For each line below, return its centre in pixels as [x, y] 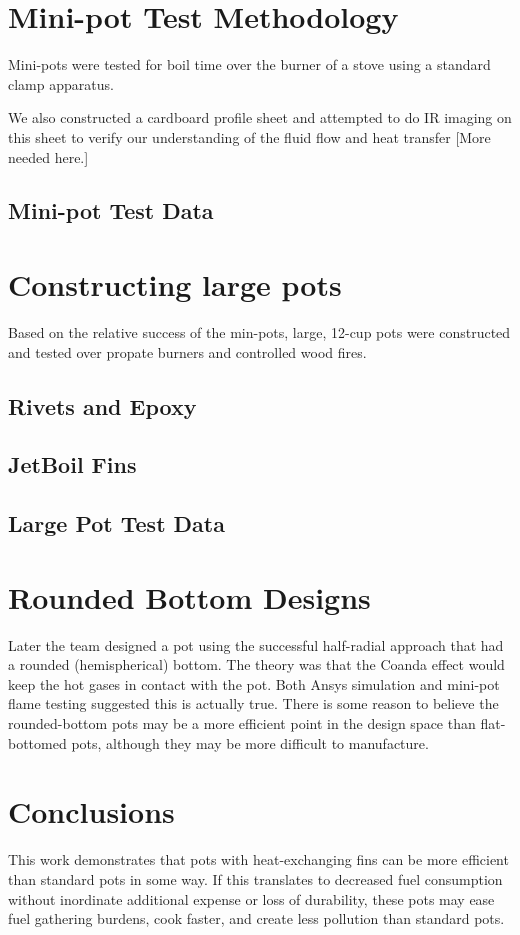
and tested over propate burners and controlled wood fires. [187, 351]
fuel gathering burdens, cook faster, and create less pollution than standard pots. [256, 918]
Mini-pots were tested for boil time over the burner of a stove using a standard [249, 64]
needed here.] [48, 156]
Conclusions [91, 811]
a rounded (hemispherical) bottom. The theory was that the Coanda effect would [256, 664]
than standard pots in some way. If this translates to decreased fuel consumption [255, 878]
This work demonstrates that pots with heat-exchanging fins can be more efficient [258, 859]
